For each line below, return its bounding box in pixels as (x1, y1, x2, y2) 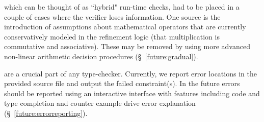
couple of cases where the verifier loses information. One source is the (4, 11, 221, 22)
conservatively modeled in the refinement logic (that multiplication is (4, 31, 220, 42)
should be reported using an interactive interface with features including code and (4, 88, 260, 98)
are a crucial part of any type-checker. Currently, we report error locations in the (4, 68, 257, 78)
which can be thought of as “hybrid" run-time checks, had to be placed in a (4, 2, 240, 12)
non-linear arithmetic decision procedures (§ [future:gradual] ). (4, 51, 198, 61)
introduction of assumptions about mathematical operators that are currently (4, 21, 246, 32)
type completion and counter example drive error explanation (4, 98, 196, 108)
